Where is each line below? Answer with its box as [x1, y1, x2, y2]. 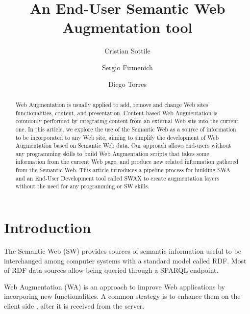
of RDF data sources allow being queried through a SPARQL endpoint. [4, 265, 219, 275]
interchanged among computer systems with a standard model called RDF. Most [4, 255, 247, 265]
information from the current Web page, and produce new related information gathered [15, 157, 239, 166]
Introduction [4, 217, 91, 237]
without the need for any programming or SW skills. [15, 182, 150, 190]
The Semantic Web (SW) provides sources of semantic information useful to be [4, 246, 241, 256]
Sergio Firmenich [102, 62, 153, 72]
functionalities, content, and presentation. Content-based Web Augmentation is [15, 108, 218, 117]
